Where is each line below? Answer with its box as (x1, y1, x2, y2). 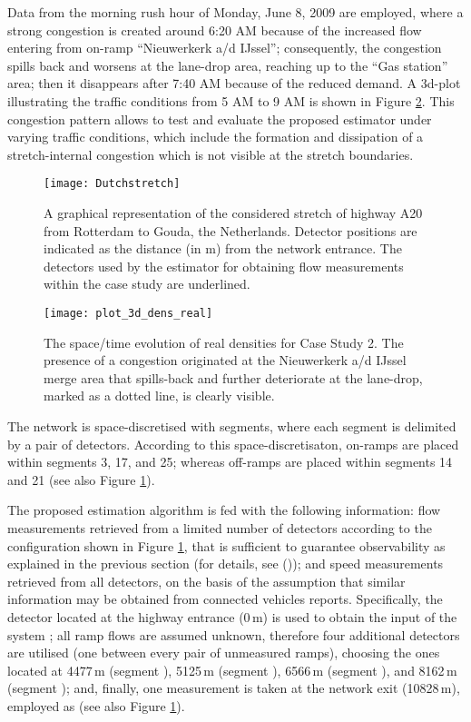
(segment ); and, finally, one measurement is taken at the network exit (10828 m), (7, 678, 460, 697)
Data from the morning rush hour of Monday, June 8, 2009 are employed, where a (7, 3, 464, 21)
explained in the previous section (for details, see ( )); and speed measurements (7, 554, 444, 573)
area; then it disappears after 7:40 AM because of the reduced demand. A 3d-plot (7, 74, 461, 93)
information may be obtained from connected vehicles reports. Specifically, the (7, 589, 443, 608)
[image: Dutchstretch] (44, 177, 181, 191)
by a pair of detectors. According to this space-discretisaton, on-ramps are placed (7, 434, 459, 453)
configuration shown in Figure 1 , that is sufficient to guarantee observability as (7, 536, 446, 555)
